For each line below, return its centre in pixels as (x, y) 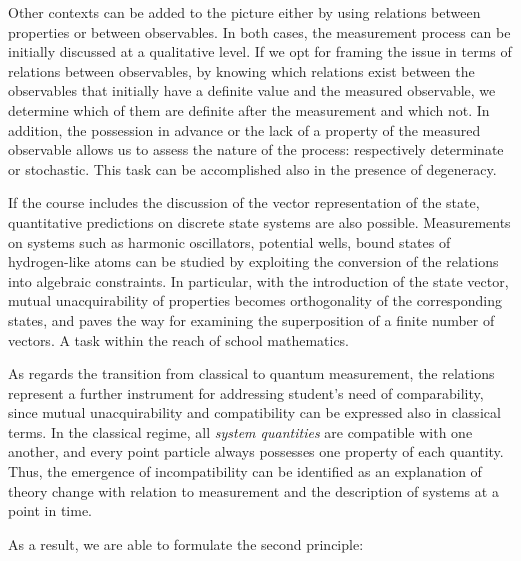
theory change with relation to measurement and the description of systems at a (253, 490)
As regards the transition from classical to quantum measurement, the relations (251, 373)
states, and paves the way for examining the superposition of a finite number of (251, 319)
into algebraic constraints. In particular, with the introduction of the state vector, (258, 280)
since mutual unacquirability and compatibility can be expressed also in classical (254, 412)
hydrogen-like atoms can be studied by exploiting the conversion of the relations (253, 261)
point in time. (50, 510)
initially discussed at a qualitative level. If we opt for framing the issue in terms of (260, 51)
